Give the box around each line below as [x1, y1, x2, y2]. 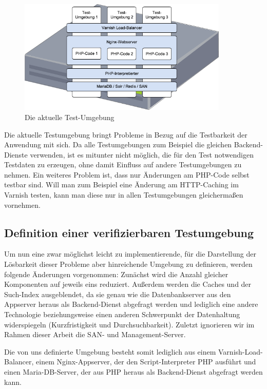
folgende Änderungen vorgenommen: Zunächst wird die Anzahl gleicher [4, 268, 228, 279]
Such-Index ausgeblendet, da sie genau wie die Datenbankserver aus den [4, 288, 231, 299]
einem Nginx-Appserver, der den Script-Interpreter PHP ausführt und [36, 356, 256, 367]
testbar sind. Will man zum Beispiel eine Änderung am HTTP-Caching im [4, 179, 239, 190]
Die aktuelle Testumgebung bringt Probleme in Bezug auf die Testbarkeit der [4, 129, 247, 140]
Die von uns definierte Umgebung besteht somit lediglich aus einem [4, 346, 216, 357]
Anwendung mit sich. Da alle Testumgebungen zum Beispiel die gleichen [4, 139, 232, 150]
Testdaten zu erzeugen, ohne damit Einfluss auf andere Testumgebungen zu [4, 159, 242, 170]
